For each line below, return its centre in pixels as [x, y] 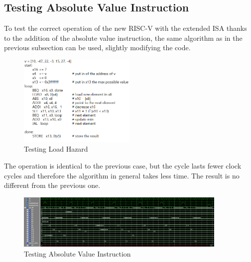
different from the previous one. [52, 185]
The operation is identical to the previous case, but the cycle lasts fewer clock [123, 166]
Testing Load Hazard [56, 149]
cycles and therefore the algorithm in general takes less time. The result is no [122, 175]
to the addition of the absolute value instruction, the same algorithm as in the [123, 38]
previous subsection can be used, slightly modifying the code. [97, 47]
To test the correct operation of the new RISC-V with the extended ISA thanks [125, 28]
